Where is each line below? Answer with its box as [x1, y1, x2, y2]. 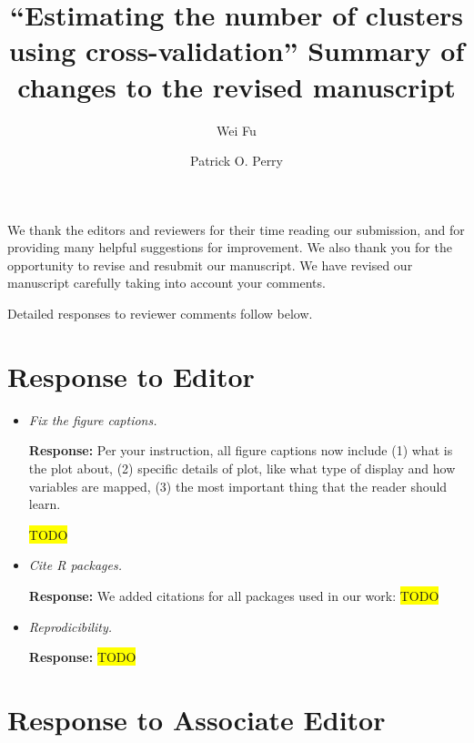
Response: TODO [28, 647, 136, 667]
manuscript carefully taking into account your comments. [7, 273, 326, 292]
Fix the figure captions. [28, 410, 157, 429]
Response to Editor [7, 357, 255, 394]
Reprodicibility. [28, 616, 113, 636]
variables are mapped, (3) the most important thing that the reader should [28, 476, 448, 495]
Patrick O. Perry [189, 151, 284, 170]
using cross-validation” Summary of [8, 32, 465, 69]
